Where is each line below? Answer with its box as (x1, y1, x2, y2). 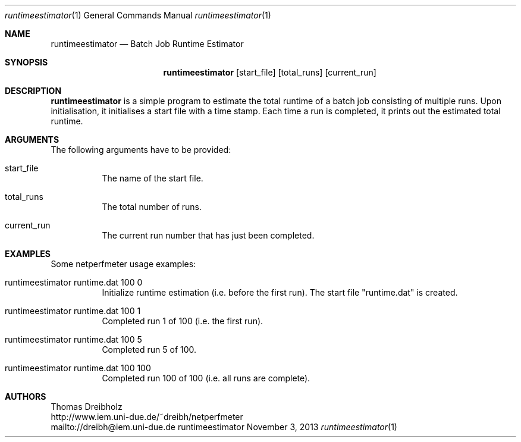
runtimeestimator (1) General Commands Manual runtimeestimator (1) (5, 10, 271, 20)
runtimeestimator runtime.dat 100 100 (5, 363, 151, 373)
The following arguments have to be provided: (51, 145, 231, 155)
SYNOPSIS (5, 57, 48, 67)
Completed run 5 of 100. (102, 344, 197, 355)
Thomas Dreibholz (51, 402, 123, 412)
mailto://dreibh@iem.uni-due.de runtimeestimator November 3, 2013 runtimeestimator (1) (51, 422, 397, 432)
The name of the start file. (102, 173, 203, 183)
